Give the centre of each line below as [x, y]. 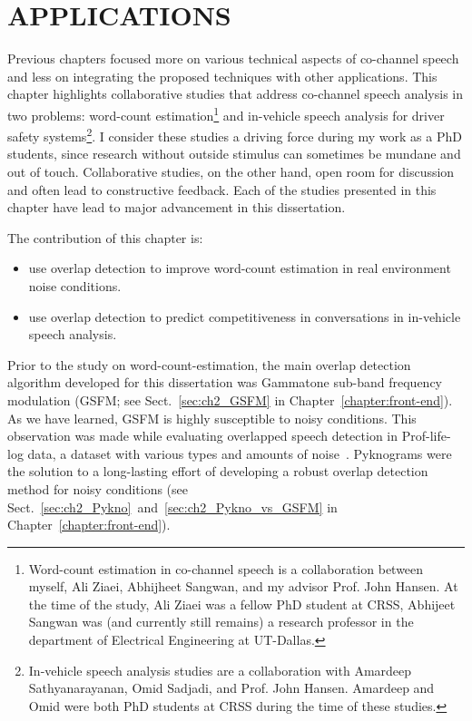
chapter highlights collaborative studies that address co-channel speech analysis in [236, 94]
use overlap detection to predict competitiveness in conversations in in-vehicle [245, 316]
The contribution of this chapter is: [105, 237]
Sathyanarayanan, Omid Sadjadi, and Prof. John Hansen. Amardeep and [231, 688]
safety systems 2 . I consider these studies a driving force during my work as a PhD [235, 135]
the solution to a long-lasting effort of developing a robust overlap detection [218, 471]
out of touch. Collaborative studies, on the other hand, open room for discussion [231, 171]
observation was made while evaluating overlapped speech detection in [203, 436]
